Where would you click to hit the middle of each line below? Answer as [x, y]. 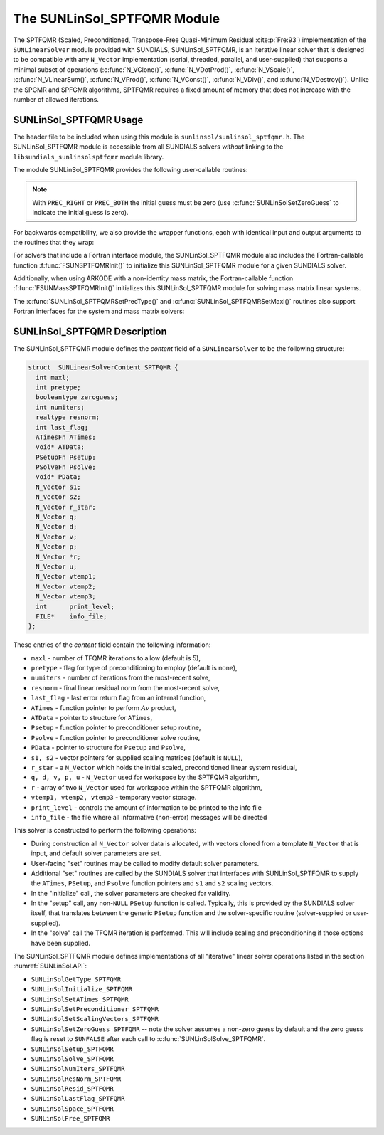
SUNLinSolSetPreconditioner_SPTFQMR [95, 1009]
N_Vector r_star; [66, 507]
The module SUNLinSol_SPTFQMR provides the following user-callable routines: [130, 169]
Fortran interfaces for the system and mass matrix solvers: [99, 311]
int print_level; [75, 606]
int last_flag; [62, 427]
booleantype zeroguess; [77, 397]
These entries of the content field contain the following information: [112, 645]
